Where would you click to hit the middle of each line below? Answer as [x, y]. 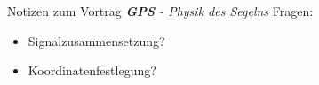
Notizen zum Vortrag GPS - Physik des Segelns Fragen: [160, 11]
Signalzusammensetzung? [96, 40]
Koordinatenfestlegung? [92, 70]
